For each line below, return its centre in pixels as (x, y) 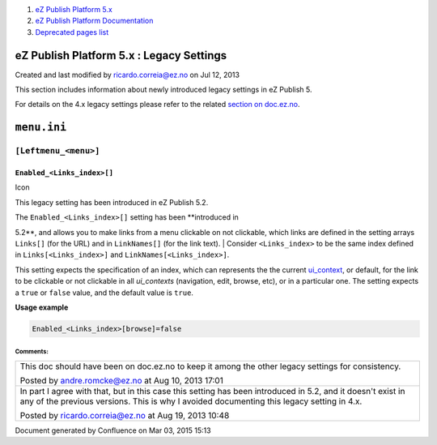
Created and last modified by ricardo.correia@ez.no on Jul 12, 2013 (127, 75)
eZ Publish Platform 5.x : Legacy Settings (121, 56)
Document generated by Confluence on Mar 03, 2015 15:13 (113, 430)
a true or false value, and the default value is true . (104, 293)
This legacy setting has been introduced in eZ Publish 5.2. (112, 202)
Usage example (42, 307)
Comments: (32, 352)
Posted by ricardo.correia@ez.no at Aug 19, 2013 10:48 (125, 415)
